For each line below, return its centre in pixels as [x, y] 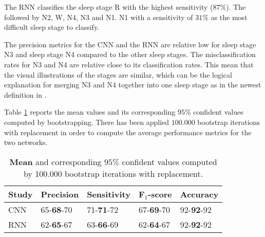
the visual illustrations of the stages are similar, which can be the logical [118, 74]
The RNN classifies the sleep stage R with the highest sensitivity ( [109, 7]
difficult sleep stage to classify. [52, 27]
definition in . [25, 94]
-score [160, 194]
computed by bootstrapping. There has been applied [87, 122]
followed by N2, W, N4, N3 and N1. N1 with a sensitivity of [99, 17]
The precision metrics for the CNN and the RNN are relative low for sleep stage [130, 44]
